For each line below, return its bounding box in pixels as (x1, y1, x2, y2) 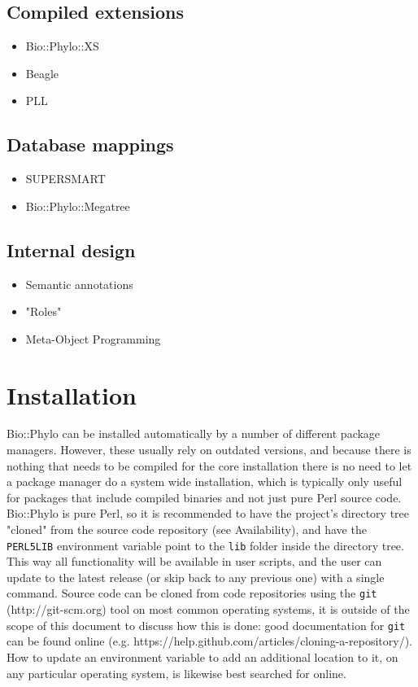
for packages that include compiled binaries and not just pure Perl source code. (7, 488, 402, 505)
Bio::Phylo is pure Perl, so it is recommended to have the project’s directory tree (7, 505, 410, 522)
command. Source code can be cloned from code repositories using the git (7, 584, 377, 602)
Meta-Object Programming (25, 330, 161, 347)
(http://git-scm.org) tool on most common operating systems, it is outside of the (7, 601, 410, 618)
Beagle (25, 64, 59, 81)
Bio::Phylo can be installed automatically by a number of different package (7, 425, 381, 442)
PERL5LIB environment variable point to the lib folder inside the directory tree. (7, 536, 404, 554)
